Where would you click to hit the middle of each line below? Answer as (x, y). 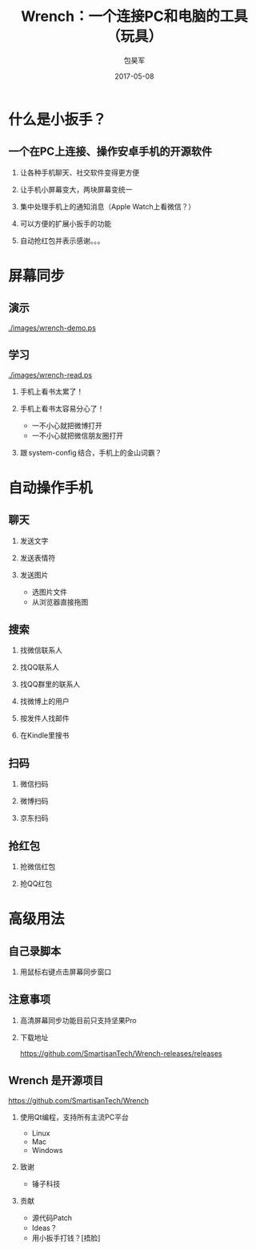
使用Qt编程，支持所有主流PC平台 (74, 1117)
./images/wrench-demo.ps (52, 328)
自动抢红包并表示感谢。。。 (62, 241)
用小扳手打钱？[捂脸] (66, 1238)
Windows (47, 1150)
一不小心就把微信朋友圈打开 (78, 435)
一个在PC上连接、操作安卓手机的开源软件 (110, 152)
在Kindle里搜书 (44, 735)
